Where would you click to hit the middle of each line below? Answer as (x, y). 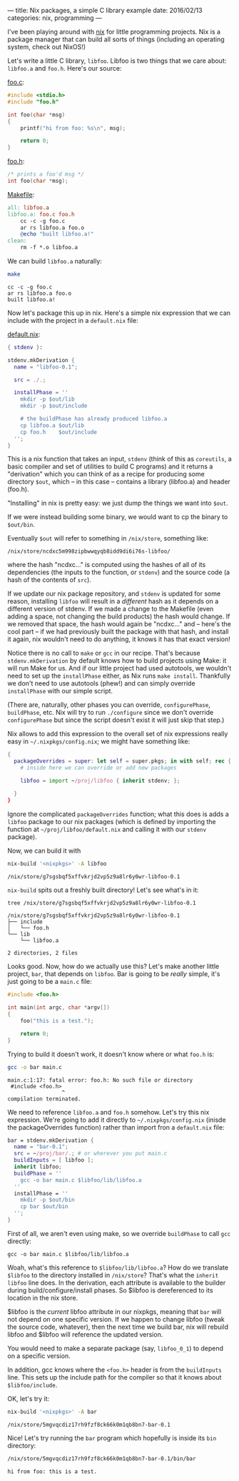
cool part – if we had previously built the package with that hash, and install (118, 632)
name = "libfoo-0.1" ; (46, 367)
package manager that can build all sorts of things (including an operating (116, 39)
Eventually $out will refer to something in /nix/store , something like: (108, 538)
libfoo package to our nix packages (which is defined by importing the (112, 821)
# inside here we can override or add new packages (98, 768)
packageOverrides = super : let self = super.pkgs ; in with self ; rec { (123, 761)
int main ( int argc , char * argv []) (59, 1008)
